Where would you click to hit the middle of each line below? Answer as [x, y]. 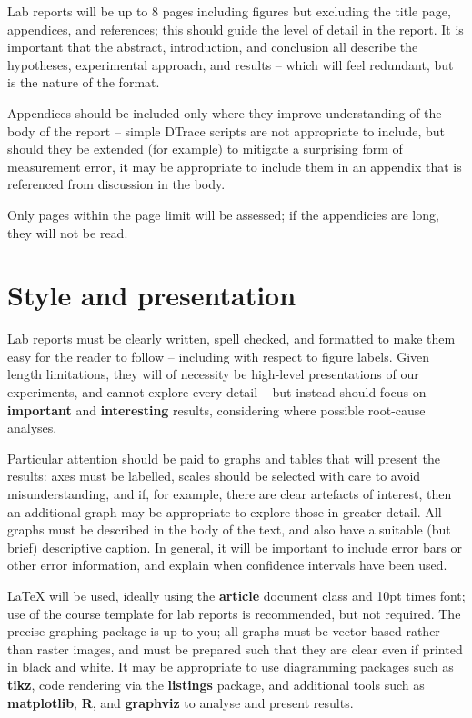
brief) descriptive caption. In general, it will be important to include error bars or [235, 547]
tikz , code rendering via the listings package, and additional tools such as [216, 684]
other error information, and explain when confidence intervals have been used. [227, 565]
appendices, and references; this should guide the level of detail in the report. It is [236, 29]
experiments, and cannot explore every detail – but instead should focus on [217, 392]
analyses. [32, 428]
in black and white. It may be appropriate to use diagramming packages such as [231, 667]
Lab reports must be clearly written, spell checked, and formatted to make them [231, 339]
